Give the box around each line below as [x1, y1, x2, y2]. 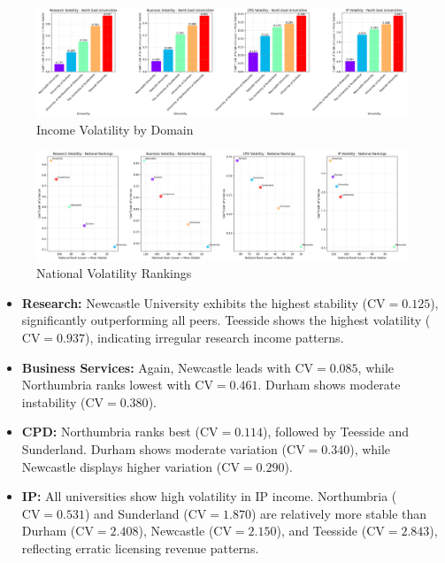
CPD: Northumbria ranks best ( [21, 422, 200, 441]
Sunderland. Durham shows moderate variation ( [21, 439, 288, 458]
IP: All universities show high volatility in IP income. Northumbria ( [21, 487, 397, 505]
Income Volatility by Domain [36, 120, 194, 138]
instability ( [21, 392, 86, 411]
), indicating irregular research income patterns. [84, 328, 344, 346]
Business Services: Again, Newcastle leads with [21, 358, 291, 376]
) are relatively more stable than [250, 504, 427, 522]
